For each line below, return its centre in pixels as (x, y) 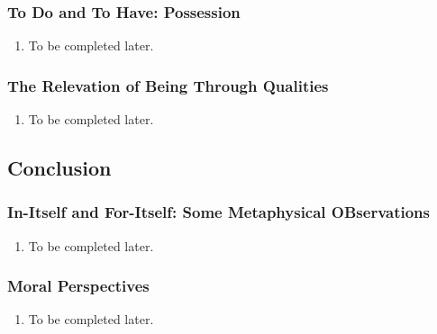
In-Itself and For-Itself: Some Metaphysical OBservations (219, 212)
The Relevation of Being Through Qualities (168, 85)
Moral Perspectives (78, 286)
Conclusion (59, 168)
